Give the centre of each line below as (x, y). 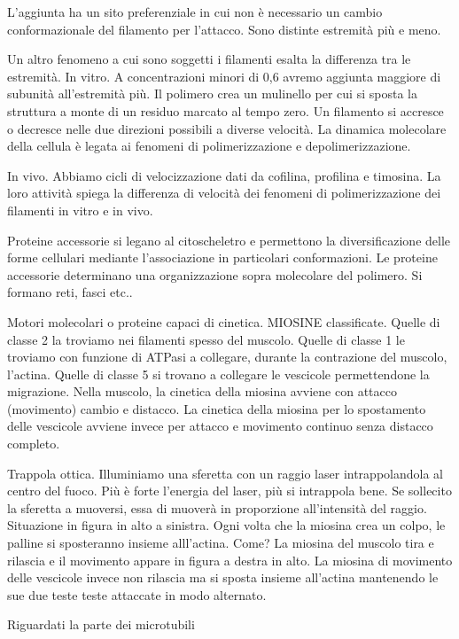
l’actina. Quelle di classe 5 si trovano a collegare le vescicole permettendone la (218, 374)
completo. (34, 444)
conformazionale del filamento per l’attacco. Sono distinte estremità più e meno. (224, 29)
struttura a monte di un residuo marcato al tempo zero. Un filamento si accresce (226, 110)
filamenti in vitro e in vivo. (80, 210)
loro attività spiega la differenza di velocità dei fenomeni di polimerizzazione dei (224, 193)
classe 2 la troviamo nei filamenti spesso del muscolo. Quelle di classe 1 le (206, 339)
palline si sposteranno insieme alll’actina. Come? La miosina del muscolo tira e (221, 543)
